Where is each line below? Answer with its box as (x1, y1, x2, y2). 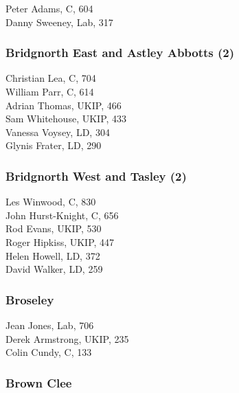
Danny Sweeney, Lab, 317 (5, 14, 113, 29)
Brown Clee (5, 374, 72, 391)
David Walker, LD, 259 (5, 262, 103, 276)
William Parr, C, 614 (5, 85, 94, 98)
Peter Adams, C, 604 (5, 1, 93, 15)
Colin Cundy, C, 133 (5, 345, 92, 359)
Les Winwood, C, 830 (5, 194, 96, 209)
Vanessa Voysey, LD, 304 (5, 124, 110, 139)
